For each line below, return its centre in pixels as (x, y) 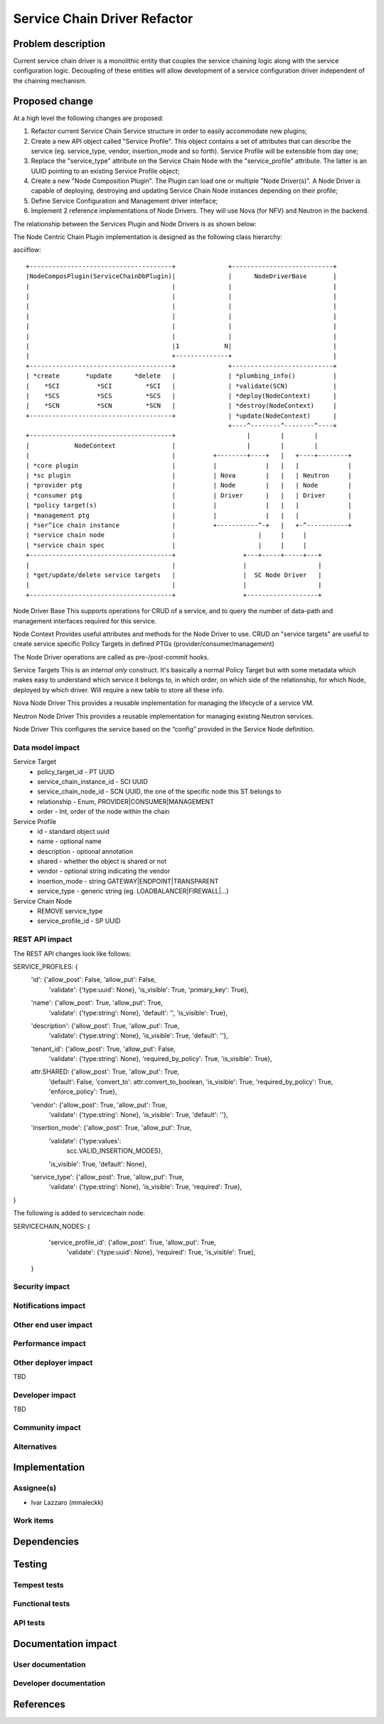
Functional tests (42, 1604)
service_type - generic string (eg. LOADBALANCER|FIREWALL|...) (133, 891)
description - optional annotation (85, 851)
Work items (33, 1521)
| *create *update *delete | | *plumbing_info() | (181, 376)
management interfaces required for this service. (85, 621)
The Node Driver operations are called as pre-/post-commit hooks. (111, 657)
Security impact (42, 1286)
